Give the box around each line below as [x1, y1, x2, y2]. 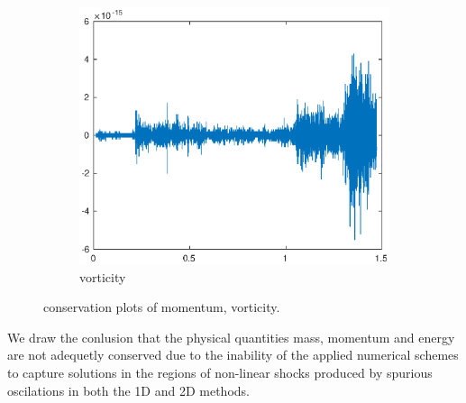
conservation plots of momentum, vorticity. [43, 298, 280, 316]
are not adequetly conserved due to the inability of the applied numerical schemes [7, 345, 459, 364]
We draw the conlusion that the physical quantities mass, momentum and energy [7, 327, 455, 346]
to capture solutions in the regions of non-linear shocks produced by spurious [7, 362, 433, 381]
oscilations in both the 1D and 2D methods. [7, 380, 250, 399]
